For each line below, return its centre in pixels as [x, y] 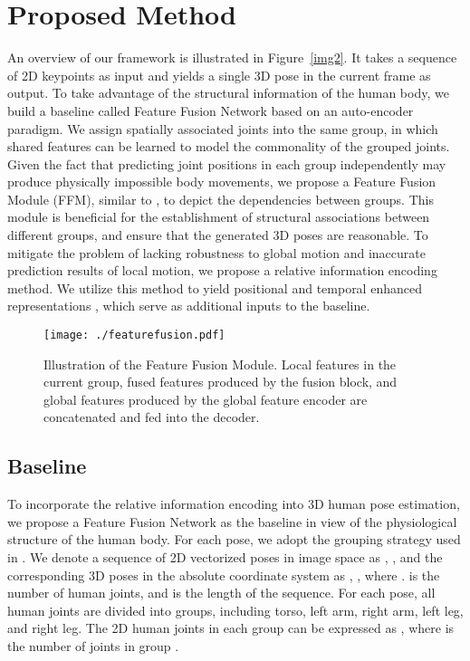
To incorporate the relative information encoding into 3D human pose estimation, [234, 504]
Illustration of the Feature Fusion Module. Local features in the [220, 364]
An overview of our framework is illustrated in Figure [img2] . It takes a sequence [232, 57]
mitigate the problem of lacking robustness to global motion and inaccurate [216, 252]
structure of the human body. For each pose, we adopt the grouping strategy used [234, 539]
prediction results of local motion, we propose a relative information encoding [222, 270]
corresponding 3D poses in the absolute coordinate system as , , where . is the [224, 575]
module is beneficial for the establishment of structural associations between [219, 217]
